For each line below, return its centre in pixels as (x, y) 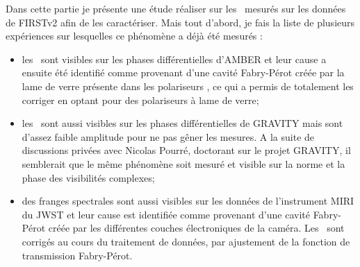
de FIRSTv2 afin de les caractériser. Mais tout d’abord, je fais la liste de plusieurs (180, 22)
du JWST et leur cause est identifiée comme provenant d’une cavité (166, 214)
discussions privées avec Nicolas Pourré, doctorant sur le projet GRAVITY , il (186, 150)
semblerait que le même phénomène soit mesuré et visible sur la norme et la (183, 163)
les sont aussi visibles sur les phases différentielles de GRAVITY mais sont (182, 123)
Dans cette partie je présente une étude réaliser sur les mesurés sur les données (176, 8)
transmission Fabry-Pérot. (77, 255)
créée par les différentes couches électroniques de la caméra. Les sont (196, 228)
